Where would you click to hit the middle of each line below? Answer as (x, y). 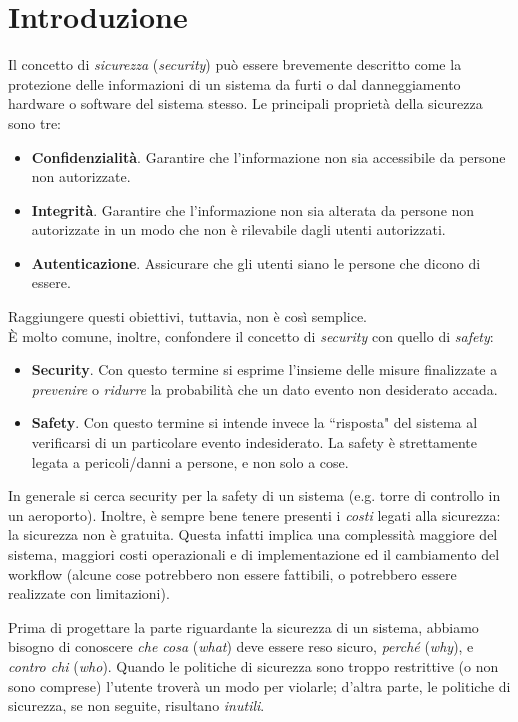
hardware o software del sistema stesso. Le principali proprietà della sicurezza (245, 103)
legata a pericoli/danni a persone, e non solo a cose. (190, 461)
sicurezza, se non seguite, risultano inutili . (136, 705)
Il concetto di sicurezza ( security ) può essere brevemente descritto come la (235, 64)
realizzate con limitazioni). (89, 593)
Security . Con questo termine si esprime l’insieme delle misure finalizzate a (264, 369)
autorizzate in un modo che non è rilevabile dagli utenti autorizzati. (238, 229)
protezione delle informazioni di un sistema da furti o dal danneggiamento (234, 83)
